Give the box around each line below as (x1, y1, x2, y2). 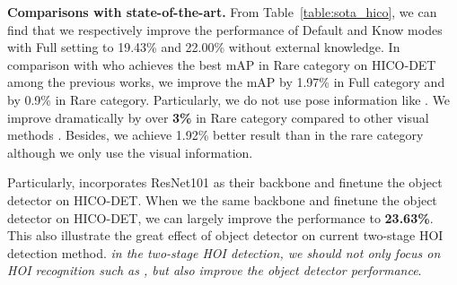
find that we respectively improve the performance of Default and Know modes (7, 20, 443, 39)
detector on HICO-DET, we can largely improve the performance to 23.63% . (7, 208, 434, 227)
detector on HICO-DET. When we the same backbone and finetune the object (7, 190, 437, 209)
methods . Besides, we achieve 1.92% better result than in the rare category (7, 125, 424, 144)
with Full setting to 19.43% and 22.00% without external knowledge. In (7, 38, 400, 56)
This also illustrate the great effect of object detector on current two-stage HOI (7, 226, 444, 245)
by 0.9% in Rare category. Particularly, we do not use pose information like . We (7, 90, 451, 108)
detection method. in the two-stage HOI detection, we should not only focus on (7, 243, 441, 262)
